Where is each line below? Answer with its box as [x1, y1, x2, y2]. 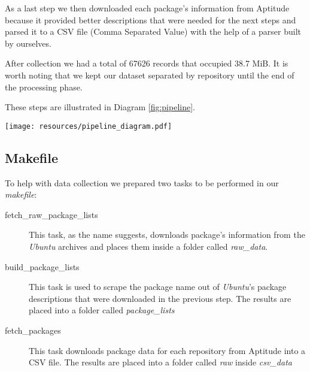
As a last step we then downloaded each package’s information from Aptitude [5, 2, 290, 14]
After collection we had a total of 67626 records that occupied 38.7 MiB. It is [5, 57, 288, 69]
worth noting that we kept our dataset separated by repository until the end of [5, 68, 294, 81]
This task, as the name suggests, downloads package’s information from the [29, 228, 305, 241]
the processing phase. [5, 80, 83, 93]
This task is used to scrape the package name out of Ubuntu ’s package [29, 280, 287, 293]
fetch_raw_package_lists [5, 208, 98, 220]
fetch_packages [5, 323, 61, 336]
